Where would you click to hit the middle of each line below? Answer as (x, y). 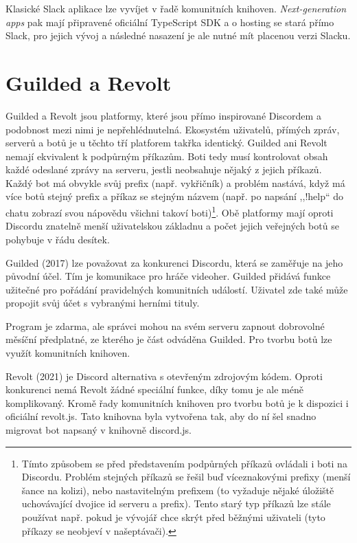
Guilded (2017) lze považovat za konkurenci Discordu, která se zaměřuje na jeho (174, 262)
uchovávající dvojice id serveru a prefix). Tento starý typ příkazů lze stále (176, 503)
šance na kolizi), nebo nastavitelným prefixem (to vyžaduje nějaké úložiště (178, 490)
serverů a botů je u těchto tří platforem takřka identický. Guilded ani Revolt (166, 143)
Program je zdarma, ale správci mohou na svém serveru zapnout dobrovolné (165, 325)
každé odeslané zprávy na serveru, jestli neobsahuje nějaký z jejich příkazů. (164, 169)
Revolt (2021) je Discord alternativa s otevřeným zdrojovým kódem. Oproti (164, 376)
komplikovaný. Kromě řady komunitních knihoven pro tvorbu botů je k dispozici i (177, 402)
